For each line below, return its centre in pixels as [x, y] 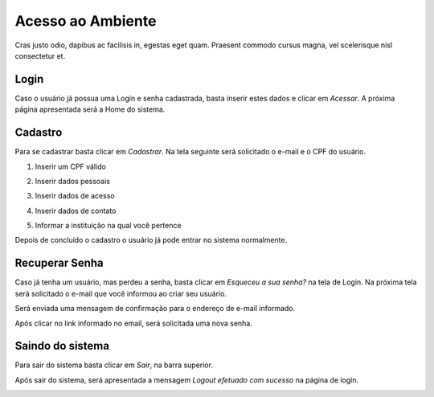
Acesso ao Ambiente [86, 21]
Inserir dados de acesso [75, 196]
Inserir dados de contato [76, 211]
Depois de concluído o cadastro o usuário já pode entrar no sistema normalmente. [151, 240]
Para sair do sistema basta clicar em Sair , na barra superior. [114, 365]
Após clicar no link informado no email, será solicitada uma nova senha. [133, 323]
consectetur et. [40, 55]
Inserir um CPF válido [70, 166]
